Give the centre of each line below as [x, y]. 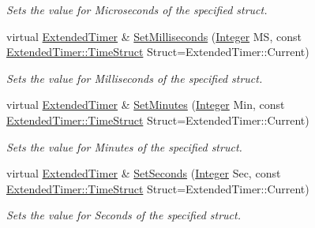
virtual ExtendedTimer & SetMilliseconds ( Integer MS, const [154, 36]
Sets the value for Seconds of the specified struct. [124, 215]
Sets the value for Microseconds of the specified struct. [137, 9]
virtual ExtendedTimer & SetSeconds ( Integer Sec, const [144, 173]
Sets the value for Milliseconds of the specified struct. [135, 78]
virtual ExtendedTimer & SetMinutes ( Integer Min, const [146, 105]
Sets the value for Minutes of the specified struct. [124, 146]
